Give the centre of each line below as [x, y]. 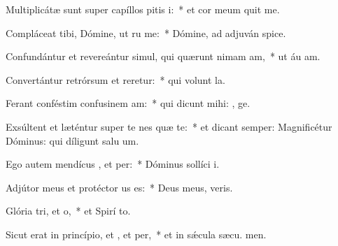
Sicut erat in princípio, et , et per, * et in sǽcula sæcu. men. [136, 234]
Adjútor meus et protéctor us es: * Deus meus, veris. [119, 187]
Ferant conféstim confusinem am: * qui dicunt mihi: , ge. [128, 103]
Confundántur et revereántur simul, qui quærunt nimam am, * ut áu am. [163, 56]
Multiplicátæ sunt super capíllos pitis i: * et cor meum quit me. [143, 9]
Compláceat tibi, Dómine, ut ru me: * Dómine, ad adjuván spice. [146, 32]
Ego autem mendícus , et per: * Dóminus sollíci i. [113, 164]
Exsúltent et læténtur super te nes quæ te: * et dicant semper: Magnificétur [169, 126]
